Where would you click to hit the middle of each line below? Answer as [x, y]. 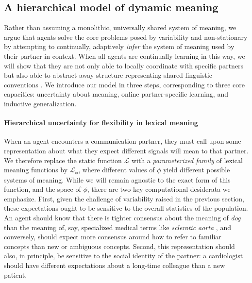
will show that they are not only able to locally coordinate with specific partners [124, 65]
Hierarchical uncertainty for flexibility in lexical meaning [101, 123]
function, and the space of [42, 189]
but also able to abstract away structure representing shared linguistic [108, 75]
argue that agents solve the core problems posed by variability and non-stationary [126, 37]
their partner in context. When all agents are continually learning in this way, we [125, 56]
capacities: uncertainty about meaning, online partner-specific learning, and [116, 94]
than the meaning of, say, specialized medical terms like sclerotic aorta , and [118, 227]
